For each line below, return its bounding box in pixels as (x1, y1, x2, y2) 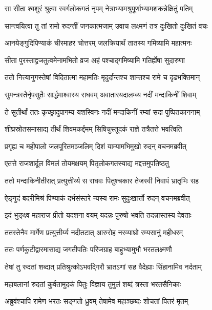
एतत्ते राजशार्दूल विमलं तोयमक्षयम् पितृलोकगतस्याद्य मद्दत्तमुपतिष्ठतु (5, 158, 169, 169)
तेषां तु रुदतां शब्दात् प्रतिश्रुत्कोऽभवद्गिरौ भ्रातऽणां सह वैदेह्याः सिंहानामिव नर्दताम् (5, 261, 202, 272)
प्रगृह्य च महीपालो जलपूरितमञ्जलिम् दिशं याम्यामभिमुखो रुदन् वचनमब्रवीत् (5, 140, 186, 151)
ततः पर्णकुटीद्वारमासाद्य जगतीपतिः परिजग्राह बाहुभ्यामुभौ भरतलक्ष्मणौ (5, 244, 172, 255)
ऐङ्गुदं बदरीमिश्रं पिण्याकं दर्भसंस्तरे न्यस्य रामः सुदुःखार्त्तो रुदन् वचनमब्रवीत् (5, 192, 190, 203)
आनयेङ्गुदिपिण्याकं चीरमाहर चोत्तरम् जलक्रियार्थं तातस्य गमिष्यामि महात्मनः (5, 37, 192, 48)
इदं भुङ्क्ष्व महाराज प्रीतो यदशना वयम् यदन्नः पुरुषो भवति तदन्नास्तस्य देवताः (5, 210, 192, 220)
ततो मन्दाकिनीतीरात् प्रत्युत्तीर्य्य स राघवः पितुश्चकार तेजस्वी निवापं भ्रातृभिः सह (5, 175, 199, 185)
